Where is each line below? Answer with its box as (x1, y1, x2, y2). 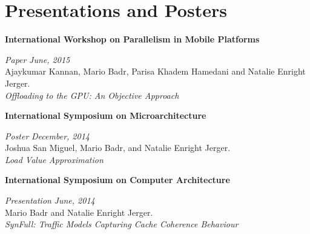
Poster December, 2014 (5, 129, 90, 142)
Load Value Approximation (5, 153, 104, 165)
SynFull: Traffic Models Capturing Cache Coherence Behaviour (5, 218, 239, 230)
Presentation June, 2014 (5, 194, 95, 207)
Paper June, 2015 (5, 53, 70, 65)
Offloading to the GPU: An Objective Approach (5, 89, 179, 101)
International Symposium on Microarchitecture (5, 109, 206, 122)
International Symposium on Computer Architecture (5, 173, 230, 186)
